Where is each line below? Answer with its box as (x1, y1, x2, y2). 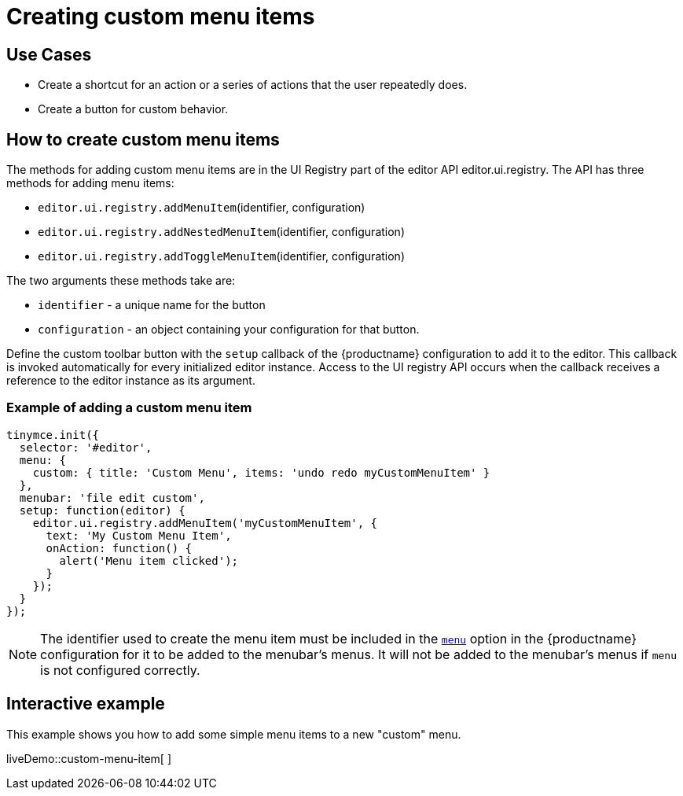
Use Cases (6, 44, 92, 64)
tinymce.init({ (6, 428, 100, 441)
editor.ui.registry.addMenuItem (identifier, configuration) (38, 201, 365, 215)
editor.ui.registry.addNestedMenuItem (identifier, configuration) (38, 225, 405, 239)
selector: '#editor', (19, 440, 152, 454)
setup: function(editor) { (19, 503, 185, 517)
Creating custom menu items (6, 3, 315, 30)
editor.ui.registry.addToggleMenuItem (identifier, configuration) (38, 249, 405, 263)
